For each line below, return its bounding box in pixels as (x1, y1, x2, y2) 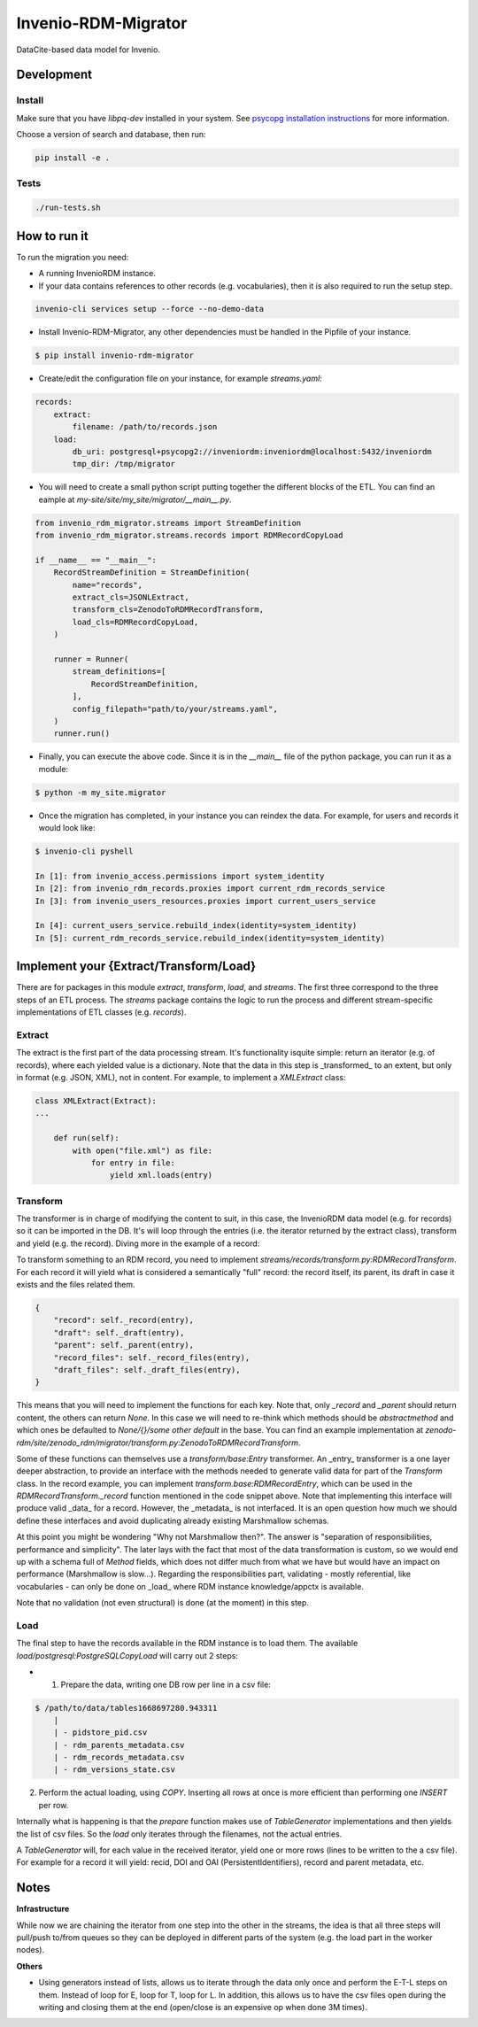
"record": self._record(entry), (53, 1315, 195, 1326)
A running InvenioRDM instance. (38, 268, 157, 279)
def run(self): (53, 1133, 119, 1143)
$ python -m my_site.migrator (35, 787, 166, 797)
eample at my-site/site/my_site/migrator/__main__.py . (38, 494, 232, 505)
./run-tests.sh (35, 203, 101, 213)
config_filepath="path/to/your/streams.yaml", (72, 704, 278, 714)
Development (16, 67, 93, 82)
